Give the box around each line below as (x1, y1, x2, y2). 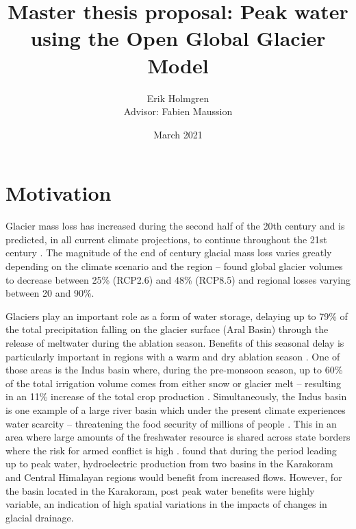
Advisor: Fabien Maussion (123, 104, 233, 119)
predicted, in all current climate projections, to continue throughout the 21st (5, 232, 327, 246)
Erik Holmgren (147, 90, 209, 105)
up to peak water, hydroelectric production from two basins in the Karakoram (5, 456, 333, 471)
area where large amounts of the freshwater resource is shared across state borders (5, 430, 351, 444)
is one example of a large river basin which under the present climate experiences (5, 402, 346, 417)
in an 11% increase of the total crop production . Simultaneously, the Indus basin (5, 389, 347, 404)
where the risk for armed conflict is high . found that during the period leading (5, 443, 337, 457)
